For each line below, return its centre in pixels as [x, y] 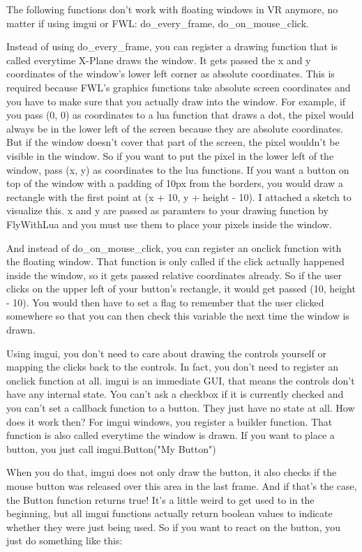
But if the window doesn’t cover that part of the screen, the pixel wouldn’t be [173, 142]
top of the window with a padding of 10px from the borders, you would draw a [175, 183]
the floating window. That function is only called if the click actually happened [175, 261]
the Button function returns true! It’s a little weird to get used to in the [160, 499]
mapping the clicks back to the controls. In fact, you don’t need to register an [172, 367]
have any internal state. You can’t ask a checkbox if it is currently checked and [175, 394]
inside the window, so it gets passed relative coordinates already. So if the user [174, 275]
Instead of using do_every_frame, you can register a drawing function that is [172, 46]
